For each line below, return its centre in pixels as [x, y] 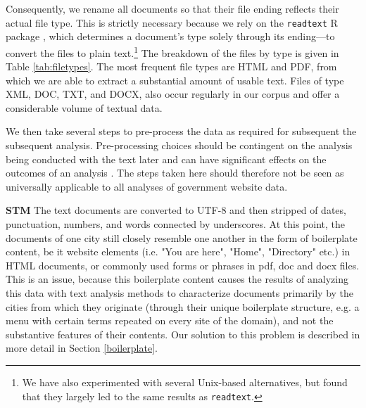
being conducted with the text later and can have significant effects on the [166, 159]
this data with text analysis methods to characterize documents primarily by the [180, 293]
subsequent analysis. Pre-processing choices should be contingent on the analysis [179, 145]
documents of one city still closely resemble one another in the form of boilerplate [182, 237]
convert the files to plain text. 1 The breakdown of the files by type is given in [172, 51]
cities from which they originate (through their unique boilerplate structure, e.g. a [183, 306]
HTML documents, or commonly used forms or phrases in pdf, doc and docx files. [183, 265]
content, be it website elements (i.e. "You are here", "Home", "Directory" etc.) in [178, 251]
